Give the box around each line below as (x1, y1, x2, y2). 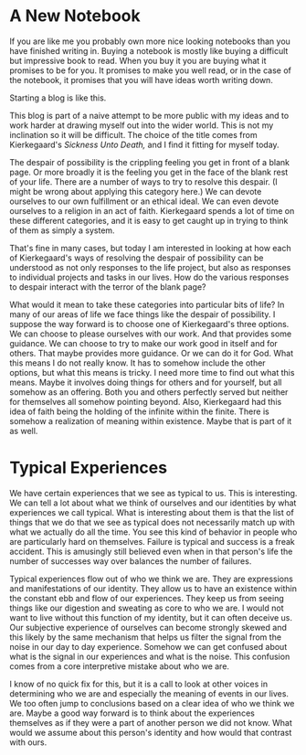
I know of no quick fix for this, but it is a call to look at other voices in (9, 678, 268, 689)
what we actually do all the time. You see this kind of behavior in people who (9, 526, 298, 537)
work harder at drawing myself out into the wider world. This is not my (9, 120, 274, 131)
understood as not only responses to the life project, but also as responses (9, 261, 291, 272)
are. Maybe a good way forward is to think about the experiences (9, 707, 256, 718)
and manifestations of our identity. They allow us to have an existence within (9, 582, 297, 594)
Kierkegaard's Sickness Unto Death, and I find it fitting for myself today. (9, 139, 280, 150)
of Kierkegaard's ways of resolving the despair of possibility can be (9, 252, 264, 263)
